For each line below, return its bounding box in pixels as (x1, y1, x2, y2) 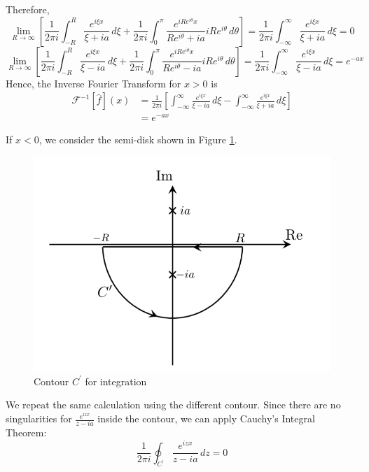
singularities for (6, 411, 72, 426)
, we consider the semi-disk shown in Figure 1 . (39, 132, 237, 147)
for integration (85, 373, 147, 388)
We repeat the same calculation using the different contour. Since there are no (6, 397, 341, 412)
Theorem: (6, 425, 47, 440)
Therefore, (6, 2, 50, 16)
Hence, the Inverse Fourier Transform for (6, 76, 181, 90)
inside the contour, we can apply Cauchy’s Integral (97, 411, 315, 426)
